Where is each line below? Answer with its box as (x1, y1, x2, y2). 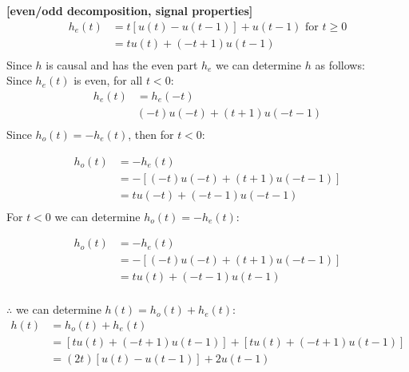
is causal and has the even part (46, 56, 198, 73)
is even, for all (73, 72, 143, 89)
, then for (128, 125, 174, 142)
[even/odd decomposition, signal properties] (6, 2, 253, 18)
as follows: (315, 56, 365, 73)
